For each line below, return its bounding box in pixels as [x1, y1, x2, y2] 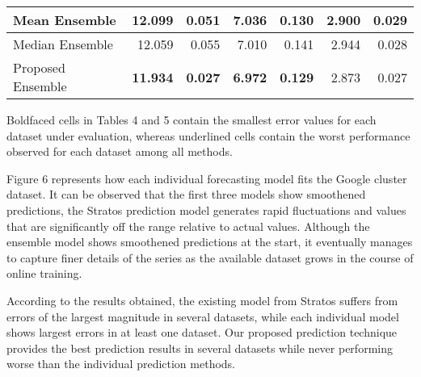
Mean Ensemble [13, 10, 116, 29]
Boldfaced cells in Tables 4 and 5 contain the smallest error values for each [6, 111, 377, 128]
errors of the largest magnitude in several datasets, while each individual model [6, 308, 399, 325]
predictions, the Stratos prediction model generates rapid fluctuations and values [6, 201, 406, 218]
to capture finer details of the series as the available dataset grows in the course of [6, 249, 414, 266]
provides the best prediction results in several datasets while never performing [6, 339, 393, 356]
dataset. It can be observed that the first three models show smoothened [6, 186, 366, 203]
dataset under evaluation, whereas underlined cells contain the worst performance [6, 127, 410, 144]
